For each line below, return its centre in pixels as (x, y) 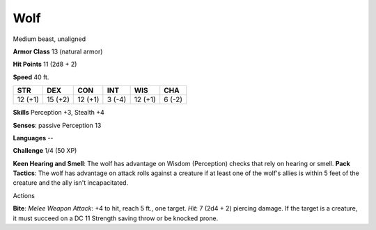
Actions (24, 195)
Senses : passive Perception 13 (57, 125)
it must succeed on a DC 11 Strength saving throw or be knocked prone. (116, 218)
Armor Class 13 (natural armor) (58, 51)
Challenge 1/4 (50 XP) (45, 151)
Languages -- (33, 138)
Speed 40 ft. (31, 77)
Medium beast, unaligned (49, 39)
